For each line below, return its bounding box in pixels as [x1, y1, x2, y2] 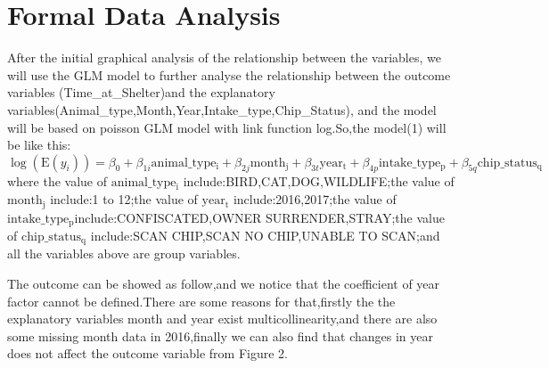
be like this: [7, 135, 71, 154]
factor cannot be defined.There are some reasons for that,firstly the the [7, 291, 396, 310]
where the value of [7, 172, 108, 191]
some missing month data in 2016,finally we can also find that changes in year [7, 326, 433, 345]
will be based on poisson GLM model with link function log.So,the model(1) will [7, 118, 447, 136]
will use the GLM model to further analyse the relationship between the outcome [7, 65, 451, 84]
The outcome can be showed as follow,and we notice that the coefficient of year [7, 274, 440, 293]
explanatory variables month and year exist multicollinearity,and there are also [7, 309, 438, 328]
